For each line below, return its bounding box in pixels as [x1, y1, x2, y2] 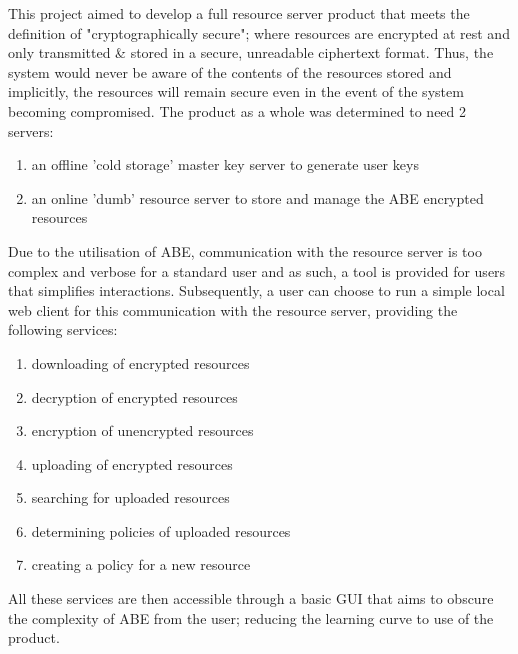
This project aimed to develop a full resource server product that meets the [8, 3, 470, 23]
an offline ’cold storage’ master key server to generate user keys [31, 154, 419, 175]
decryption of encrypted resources [31, 386, 238, 407]
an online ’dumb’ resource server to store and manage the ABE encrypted [31, 187, 484, 208]
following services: [8, 319, 118, 340]
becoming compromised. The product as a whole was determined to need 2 [8, 100, 467, 121]
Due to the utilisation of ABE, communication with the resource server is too [8, 240, 482, 261]
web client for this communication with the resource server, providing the [8, 299, 458, 320]
